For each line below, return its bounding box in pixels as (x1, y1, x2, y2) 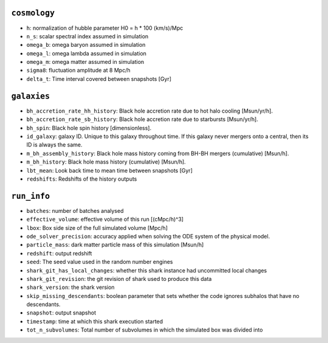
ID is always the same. (26, 141, 83, 148)
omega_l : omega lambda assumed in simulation (26, 49, 147, 57)
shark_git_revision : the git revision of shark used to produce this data (26, 275, 212, 282)
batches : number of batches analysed (26, 207, 124, 214)
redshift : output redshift (26, 249, 92, 257)
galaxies (11, 91, 50, 101)
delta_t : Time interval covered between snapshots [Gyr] (26, 75, 172, 82)
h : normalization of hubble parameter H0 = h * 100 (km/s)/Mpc (26, 24, 183, 32)
